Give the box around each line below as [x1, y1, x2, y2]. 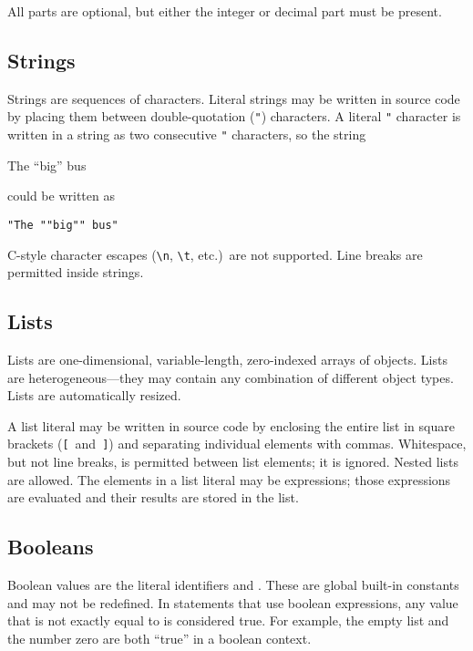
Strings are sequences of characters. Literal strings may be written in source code [7, 88, 460, 108]
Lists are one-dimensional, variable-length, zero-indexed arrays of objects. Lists [7, 350, 447, 368]
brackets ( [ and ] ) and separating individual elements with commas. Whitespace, [7, 434, 467, 453]
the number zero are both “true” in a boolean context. [7, 628, 312, 647]
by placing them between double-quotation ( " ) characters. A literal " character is [7, 107, 461, 126]
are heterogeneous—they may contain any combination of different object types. [7, 367, 454, 387]
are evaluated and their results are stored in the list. [7, 488, 299, 507]
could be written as [7, 186, 115, 205]
